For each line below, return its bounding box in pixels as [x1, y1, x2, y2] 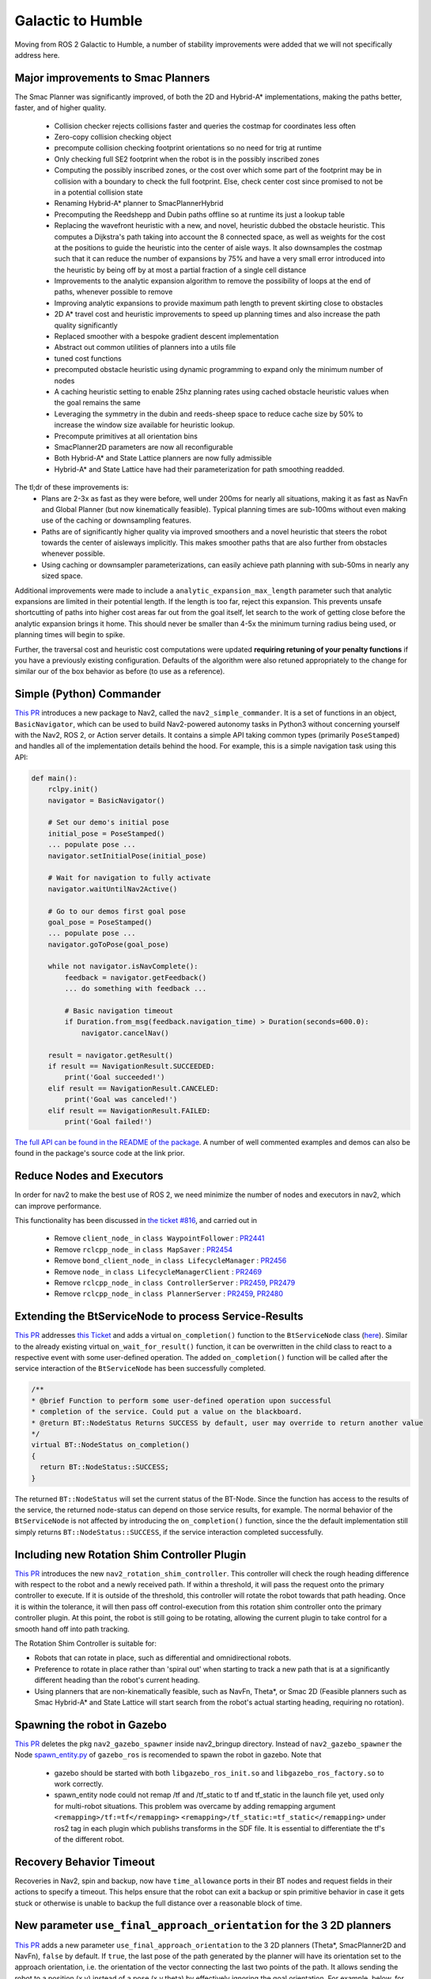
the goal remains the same [54, 398, 142, 408]
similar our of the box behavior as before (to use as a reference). [14, 667, 225, 676]
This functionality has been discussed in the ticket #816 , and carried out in [14, 1216, 257, 1225]
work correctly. [54, 1779, 104, 1788]
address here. [14, 50, 60, 59]
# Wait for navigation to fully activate [47, 873, 211, 883]
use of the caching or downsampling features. [41, 515, 191, 526]
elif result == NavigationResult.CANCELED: [47, 1084, 219, 1092]
